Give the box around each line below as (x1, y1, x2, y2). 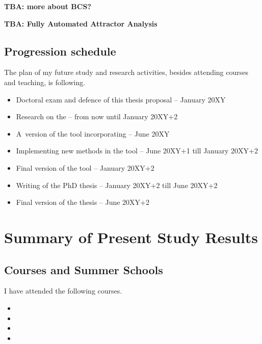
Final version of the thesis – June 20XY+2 (16, 197, 150, 207)
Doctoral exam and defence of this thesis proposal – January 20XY (16, 94, 226, 104)
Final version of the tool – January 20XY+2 (16, 162, 154, 173)
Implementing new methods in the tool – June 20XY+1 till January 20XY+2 (16, 145, 258, 156)
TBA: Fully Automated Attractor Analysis (4, 18, 158, 29)
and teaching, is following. (4, 76, 86, 87)
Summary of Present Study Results (4, 226, 258, 247)
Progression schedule (4, 43, 116, 59)
